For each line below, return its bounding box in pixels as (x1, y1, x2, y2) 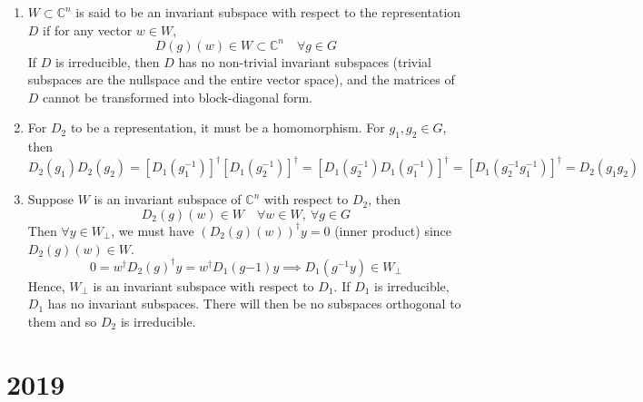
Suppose (27, 190, 74, 209)
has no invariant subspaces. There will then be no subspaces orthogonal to (47, 294, 461, 313)
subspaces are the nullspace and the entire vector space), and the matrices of (27, 70, 455, 89)
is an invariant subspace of (94, 190, 242, 209)
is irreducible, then (55, 52, 160, 71)
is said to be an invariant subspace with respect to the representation (75, 3, 461, 21)
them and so (27, 311, 97, 330)
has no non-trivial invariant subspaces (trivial (178, 52, 432, 71)
